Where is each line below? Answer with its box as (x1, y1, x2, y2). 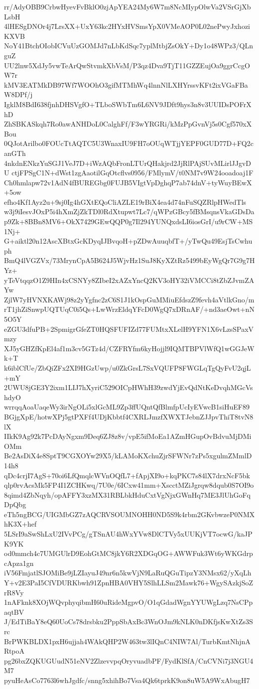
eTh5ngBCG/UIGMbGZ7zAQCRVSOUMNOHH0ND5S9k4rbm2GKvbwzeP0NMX (4, 509, 255, 519)
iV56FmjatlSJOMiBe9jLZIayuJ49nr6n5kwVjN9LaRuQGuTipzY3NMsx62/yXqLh (4, 567, 252, 578)
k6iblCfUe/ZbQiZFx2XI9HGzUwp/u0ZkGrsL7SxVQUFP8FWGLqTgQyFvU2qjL (4, 362, 251, 373)
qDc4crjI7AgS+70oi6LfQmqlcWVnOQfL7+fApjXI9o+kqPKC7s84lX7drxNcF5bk (4, 470, 250, 480)
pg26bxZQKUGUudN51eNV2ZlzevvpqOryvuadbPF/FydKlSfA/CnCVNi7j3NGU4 (4, 655, 254, 666)
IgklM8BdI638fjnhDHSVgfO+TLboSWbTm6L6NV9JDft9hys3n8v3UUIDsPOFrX (4, 99, 252, 109)
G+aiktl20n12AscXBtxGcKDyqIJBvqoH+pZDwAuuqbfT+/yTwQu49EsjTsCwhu (4, 236, 253, 246)
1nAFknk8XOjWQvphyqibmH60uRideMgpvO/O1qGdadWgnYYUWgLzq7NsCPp (4, 597, 253, 607)
